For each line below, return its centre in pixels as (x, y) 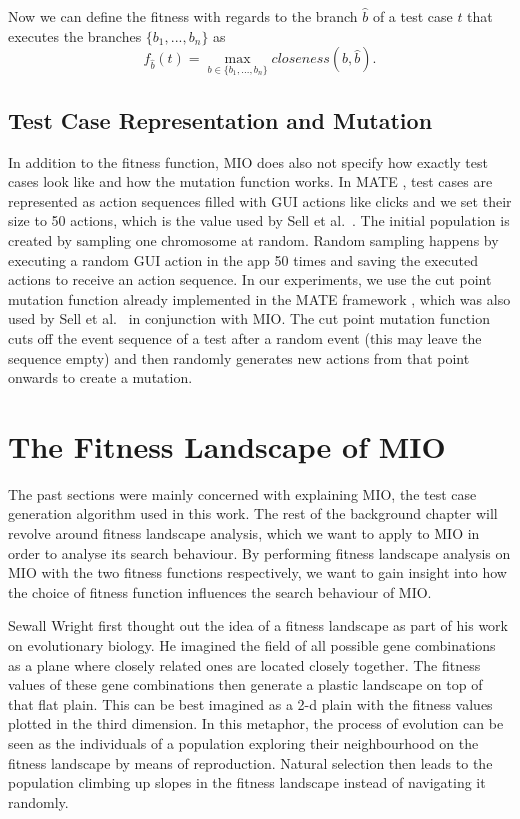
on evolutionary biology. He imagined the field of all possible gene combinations (252, 645)
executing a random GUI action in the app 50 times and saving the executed (243, 259)
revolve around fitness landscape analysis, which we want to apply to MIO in (244, 533)
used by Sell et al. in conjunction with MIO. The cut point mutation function (249, 318)
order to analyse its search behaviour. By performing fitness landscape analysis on (259, 552)
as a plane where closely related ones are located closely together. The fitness (244, 664)
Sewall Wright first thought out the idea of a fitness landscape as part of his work (258, 625)
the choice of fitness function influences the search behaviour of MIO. (220, 591)
